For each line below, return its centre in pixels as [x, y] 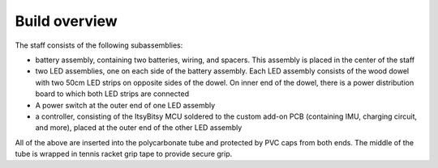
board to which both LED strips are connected [112, 94]
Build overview [66, 21]
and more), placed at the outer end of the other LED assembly [139, 128]
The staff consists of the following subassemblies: [99, 45]
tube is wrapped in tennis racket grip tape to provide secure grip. [124, 154]
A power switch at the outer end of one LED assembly [125, 105]
